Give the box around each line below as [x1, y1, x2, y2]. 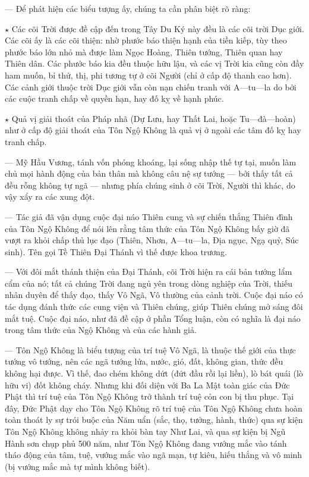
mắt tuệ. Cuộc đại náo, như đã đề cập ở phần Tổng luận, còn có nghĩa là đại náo [5, 312, 301, 324]
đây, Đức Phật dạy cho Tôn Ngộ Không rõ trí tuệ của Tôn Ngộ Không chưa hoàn [5, 401, 302, 414]
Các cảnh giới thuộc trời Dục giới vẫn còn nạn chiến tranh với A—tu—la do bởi [5, 80, 297, 93]
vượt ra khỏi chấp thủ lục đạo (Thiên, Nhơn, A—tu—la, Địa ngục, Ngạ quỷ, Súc [5, 234, 299, 246]
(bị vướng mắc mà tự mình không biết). [5, 460, 150, 472]
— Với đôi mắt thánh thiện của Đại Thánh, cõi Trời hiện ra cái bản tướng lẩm [5, 265, 292, 278]
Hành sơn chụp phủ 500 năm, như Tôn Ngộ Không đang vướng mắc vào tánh [5, 437, 287, 449]
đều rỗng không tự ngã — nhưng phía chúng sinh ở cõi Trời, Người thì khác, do [5, 178, 295, 191]
